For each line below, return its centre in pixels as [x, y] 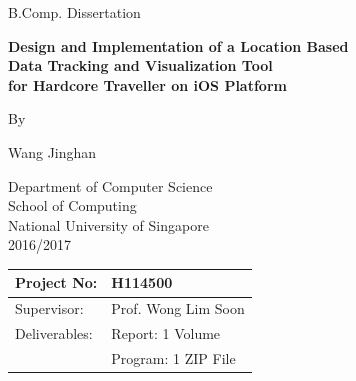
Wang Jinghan [52, 151]
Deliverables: [54, 333]
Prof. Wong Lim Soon [178, 308]
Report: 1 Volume [166, 333]
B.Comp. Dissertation [74, 12]
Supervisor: [49, 308]
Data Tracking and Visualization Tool [140, 65]
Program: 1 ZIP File [173, 357]
